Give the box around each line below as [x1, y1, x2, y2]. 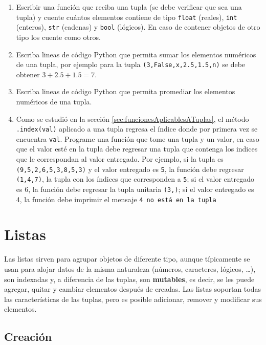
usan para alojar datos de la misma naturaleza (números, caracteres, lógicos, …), [4, 263, 256, 274]
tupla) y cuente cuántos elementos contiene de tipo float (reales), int [16, 11, 237, 22]
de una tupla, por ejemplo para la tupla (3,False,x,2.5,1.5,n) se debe [16, 59, 246, 70]
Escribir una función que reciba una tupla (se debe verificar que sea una [16, 2, 242, 12]
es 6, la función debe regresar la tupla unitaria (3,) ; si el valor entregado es [16, 183, 254, 194]
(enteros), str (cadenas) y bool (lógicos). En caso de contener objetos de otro [16, 21, 260, 32]
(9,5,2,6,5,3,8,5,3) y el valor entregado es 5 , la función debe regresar [16, 163, 244, 174]
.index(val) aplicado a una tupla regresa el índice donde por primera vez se [16, 123, 258, 134]
